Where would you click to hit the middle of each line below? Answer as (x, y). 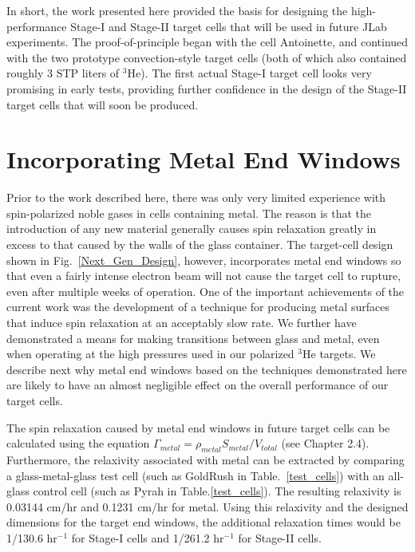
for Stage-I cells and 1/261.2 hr (148, 537)
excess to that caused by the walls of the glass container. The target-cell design (200, 244)
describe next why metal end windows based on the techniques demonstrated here (207, 369)
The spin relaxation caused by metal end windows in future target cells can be (198, 427)
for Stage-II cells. (280, 537)
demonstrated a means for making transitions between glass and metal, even (193, 338)
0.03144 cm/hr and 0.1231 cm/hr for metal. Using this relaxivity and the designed (207, 506)
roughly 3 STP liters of (63, 73)
